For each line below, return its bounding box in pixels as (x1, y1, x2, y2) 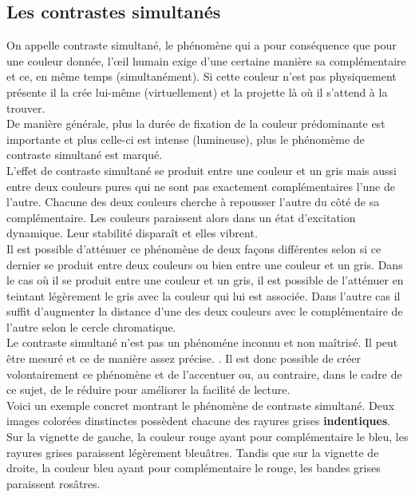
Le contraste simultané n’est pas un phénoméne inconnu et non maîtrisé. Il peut (6, 334, 398, 351)
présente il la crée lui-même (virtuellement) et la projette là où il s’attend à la (6, 83, 388, 100)
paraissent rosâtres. (6, 475, 101, 491)
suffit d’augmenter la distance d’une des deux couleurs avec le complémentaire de (6, 303, 403, 320)
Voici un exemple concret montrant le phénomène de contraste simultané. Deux (6, 396, 395, 413)
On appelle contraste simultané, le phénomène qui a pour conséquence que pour (6, 37, 397, 54)
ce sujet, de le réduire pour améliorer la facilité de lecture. (6, 381, 290, 398)
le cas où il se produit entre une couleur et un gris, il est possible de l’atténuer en (6, 272, 404, 288)
